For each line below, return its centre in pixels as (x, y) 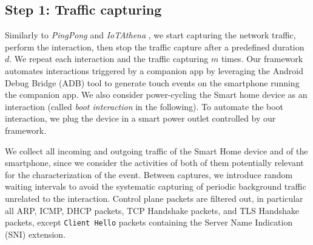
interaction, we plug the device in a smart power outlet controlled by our (140, 118)
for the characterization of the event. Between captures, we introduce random (149, 174)
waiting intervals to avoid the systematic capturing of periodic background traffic (156, 186)
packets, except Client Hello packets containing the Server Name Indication (149, 222)
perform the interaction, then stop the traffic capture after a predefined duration (155, 47)
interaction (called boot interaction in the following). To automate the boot (144, 106)
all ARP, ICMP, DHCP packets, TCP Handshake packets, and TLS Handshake (152, 210)
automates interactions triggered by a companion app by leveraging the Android (154, 70)
